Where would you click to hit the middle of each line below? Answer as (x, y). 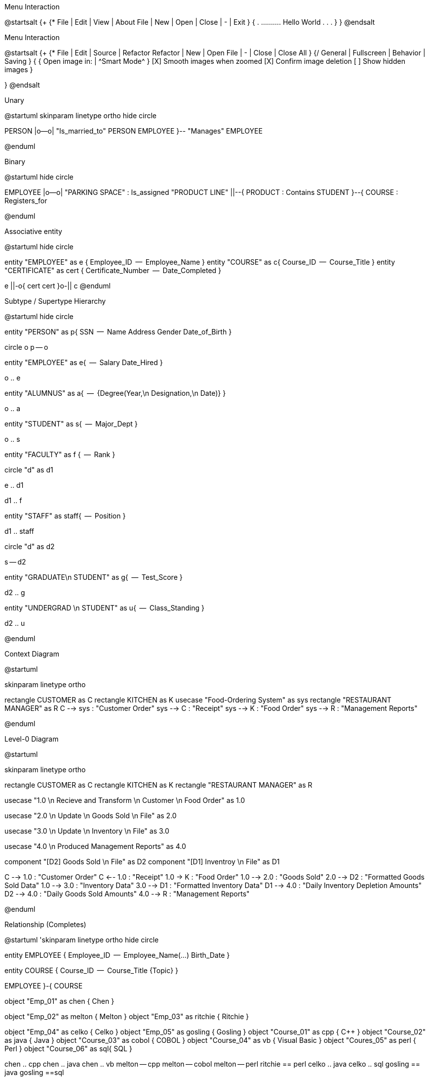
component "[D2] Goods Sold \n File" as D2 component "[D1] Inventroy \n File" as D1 (142, 862)
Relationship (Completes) (45, 924)
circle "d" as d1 (29, 470)
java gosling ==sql (34, 1072)
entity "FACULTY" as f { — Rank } (60, 454)
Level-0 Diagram (32, 739)
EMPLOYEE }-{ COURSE (44, 986)
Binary (15, 162)
